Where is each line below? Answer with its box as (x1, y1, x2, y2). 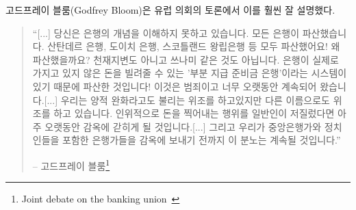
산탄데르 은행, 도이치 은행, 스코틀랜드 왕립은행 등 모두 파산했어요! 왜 (47, 39, 340, 53)
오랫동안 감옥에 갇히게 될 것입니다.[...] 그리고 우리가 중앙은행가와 (44, 119, 322, 133)
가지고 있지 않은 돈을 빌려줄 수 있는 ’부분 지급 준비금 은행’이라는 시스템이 (32, 66, 347, 80)
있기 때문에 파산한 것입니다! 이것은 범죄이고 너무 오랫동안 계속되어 (32, 79, 317, 93)
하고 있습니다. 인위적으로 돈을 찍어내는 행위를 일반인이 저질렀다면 (53, 106, 335, 120)
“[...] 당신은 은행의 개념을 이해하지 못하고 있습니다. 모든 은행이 (32, 25, 300, 40)
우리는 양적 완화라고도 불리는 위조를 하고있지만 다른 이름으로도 (60, 92, 330, 107)
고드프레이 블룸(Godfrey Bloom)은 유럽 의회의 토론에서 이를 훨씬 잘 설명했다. (5, 3, 335, 16)
